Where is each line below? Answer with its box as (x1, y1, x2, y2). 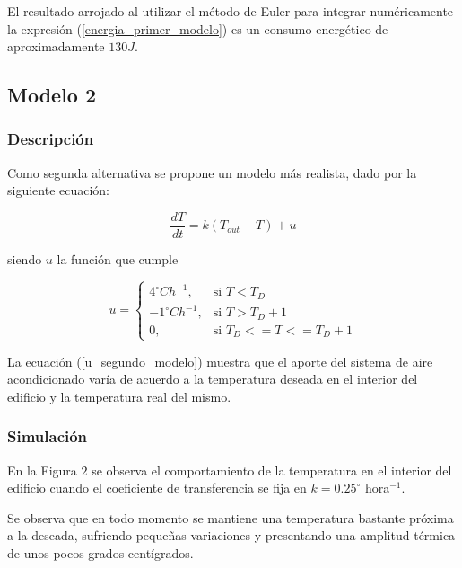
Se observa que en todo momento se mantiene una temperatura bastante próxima (7, 508, 454, 527)
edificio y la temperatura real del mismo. (7, 386, 231, 405)
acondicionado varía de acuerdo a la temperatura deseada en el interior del (7, 369, 418, 388)
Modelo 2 (7, 81, 97, 109)
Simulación (7, 425, 88, 448)
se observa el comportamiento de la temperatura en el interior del (92, 460, 452, 479)
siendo (7, 250, 42, 269)
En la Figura (7, 460, 77, 479)
